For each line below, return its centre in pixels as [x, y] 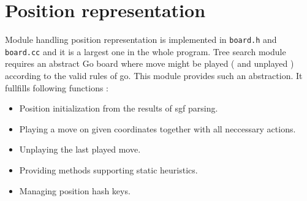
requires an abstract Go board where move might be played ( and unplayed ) [150, 63]
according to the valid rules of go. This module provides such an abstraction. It [154, 76]
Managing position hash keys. [75, 190]
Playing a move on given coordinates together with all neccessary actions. [157, 128]
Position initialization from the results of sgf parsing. [119, 108]
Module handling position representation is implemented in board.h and [141, 40]
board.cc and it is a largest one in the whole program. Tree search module [146, 51]
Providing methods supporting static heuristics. [108, 170]
